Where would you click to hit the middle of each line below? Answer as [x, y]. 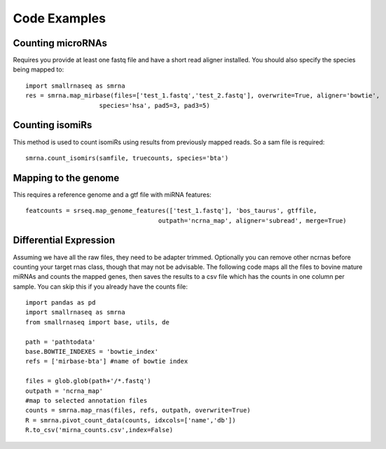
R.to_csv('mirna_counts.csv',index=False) [99, 430]
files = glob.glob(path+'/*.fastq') [88, 381]
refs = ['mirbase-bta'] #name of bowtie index [107, 361]
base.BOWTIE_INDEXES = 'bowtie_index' [92, 352]
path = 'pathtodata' [61, 342]
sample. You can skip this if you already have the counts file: [101, 286]
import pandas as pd [61, 303]
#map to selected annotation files [87, 400]
